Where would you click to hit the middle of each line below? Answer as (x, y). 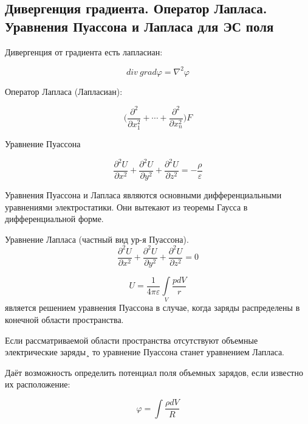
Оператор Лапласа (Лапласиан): (64, 91)
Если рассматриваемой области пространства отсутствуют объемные (132, 340)
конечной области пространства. (64, 319)
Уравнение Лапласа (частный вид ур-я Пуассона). (97, 239)
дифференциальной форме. (54, 219)
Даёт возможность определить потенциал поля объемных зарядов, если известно (154, 372)
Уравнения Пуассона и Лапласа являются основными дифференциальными (143, 195)
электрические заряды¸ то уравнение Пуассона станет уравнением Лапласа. (145, 352)
